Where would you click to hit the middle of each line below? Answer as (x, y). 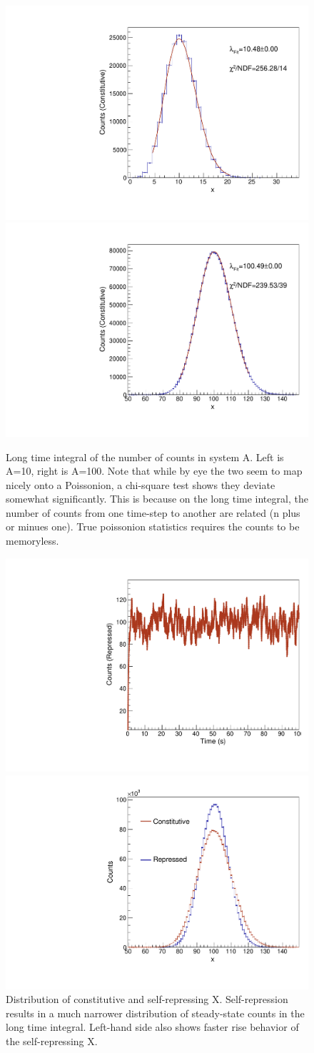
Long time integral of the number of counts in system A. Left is (145, 457)
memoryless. (32, 541)
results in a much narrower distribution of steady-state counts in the (155, 1013)
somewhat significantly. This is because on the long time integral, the (157, 499)
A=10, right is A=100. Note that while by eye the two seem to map (154, 471)
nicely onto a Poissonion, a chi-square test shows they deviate (141, 484)
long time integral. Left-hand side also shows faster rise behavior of (152, 1027)
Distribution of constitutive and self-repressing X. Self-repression (147, 999)
